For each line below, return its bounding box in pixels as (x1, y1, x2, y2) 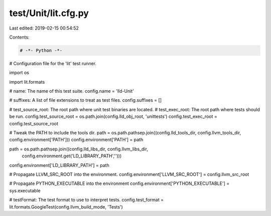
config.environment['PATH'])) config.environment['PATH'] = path (9, 137, 144, 143)
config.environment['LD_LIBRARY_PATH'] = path (9, 162, 110, 168)
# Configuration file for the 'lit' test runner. (9, 60, 97, 66)
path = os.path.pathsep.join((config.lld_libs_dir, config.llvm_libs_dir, (9, 146, 148, 152)
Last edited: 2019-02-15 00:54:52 (9, 25, 79, 31)
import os (9, 70, 30, 76)
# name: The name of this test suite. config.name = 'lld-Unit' (9, 88, 134, 94)
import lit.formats (9, 79, 45, 85)
